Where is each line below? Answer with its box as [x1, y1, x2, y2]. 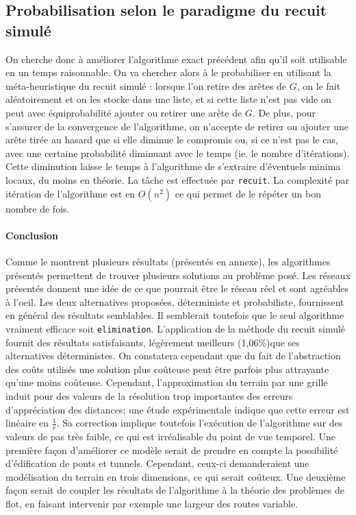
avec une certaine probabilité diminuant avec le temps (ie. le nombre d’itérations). [5, 145, 350, 160]
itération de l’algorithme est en [5, 186, 136, 200]
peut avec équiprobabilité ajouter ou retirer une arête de [5, 105, 242, 119]
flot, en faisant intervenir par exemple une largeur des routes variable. [5, 496, 298, 510]
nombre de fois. [5, 201, 70, 215]
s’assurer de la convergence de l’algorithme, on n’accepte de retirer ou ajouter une [5, 119, 349, 133]
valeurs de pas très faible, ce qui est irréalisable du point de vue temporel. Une [5, 429, 336, 443]
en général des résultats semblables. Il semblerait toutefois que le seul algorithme [5, 308, 344, 322]
